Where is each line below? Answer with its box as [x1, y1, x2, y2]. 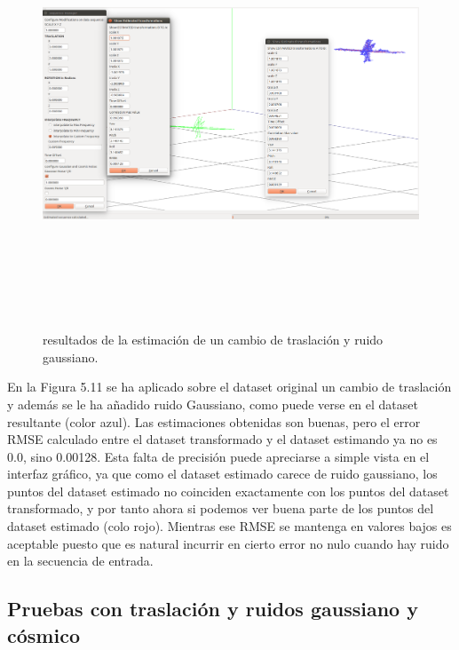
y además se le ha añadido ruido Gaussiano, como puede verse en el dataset [7, 394, 418, 413]
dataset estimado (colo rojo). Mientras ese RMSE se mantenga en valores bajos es [7, 517, 452, 535]
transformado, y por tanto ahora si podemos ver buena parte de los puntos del [7, 499, 434, 518]
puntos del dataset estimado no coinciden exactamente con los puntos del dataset [7, 481, 449, 500]
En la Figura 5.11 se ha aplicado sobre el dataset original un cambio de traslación [7, 377, 452, 396]
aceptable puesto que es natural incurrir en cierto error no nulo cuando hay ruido [7, 534, 449, 552]
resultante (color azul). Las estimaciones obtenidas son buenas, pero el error [7, 412, 421, 431]
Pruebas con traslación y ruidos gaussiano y [7, 595, 418, 622]
